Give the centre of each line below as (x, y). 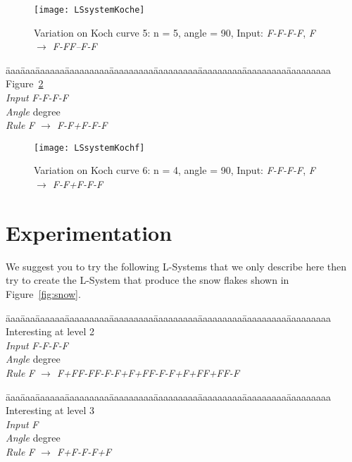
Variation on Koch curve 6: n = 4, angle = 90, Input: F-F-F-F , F (175, 170)
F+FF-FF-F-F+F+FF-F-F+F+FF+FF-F (148, 372)
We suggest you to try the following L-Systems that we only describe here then (176, 266)
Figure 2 (25, 83)
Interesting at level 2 (50, 331)
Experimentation (89, 232)
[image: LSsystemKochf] (89, 148)
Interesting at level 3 (50, 410)
